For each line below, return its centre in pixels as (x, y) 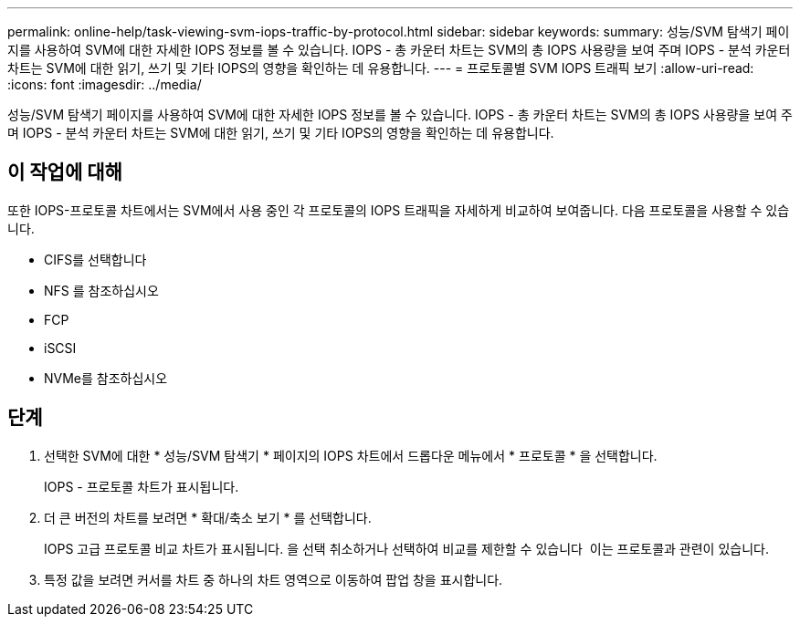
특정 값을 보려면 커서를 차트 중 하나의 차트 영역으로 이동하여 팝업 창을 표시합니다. (274, 579)
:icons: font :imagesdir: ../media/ (105, 84)
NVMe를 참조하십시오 (106, 378)
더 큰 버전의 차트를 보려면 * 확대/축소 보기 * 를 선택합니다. (208, 517)
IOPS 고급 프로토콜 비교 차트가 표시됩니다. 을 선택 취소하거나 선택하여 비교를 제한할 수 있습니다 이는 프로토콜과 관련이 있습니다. (406, 548)
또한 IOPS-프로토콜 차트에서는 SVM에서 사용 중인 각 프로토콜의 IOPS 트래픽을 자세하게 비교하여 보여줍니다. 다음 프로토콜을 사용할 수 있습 (399, 210)
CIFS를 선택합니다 (95, 259)
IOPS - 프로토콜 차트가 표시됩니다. (142, 486)
